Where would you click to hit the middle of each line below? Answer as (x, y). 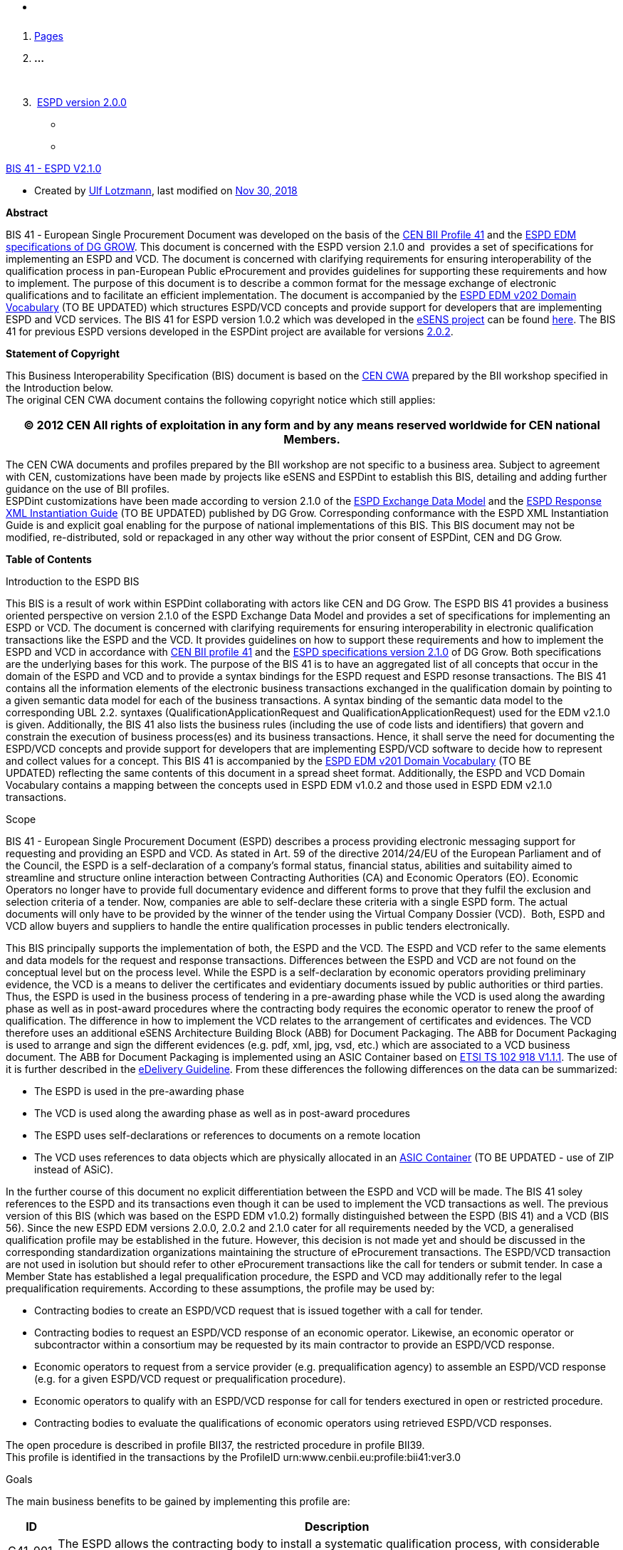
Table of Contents (49, 559)
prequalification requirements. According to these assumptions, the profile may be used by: (220, 1288)
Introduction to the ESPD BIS (73, 581)
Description (337, 1527)
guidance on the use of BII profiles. (88, 489)
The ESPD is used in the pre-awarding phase (139, 1091)
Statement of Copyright (63, 354)
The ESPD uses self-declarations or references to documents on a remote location (227, 1135)
